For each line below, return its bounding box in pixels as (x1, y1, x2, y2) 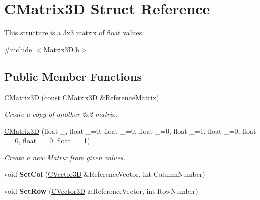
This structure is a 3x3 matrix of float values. (4, 27, 144, 38)
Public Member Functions (4, 68, 142, 84)
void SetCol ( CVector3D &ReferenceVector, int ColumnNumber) (4, 169, 205, 179)
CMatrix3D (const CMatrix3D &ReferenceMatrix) (4, 92, 159, 102)
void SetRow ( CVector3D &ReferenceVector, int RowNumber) (4, 186, 198, 196)
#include (4, 44, 32, 54)
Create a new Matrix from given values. (4, 152, 125, 162)
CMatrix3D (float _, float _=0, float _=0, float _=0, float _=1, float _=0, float (4, 125, 256, 136)
